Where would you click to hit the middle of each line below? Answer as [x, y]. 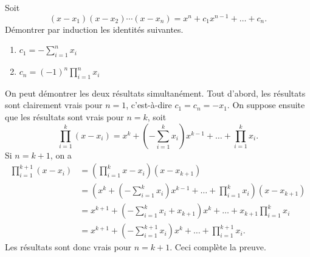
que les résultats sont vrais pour [64, 117]
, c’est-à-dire [149, 105]
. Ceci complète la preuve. [218, 247]
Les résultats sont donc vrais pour [68, 247]
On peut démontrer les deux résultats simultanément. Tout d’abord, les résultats [155, 93]
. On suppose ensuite [266, 105]
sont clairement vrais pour [54, 105]
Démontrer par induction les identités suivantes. [94, 29]
